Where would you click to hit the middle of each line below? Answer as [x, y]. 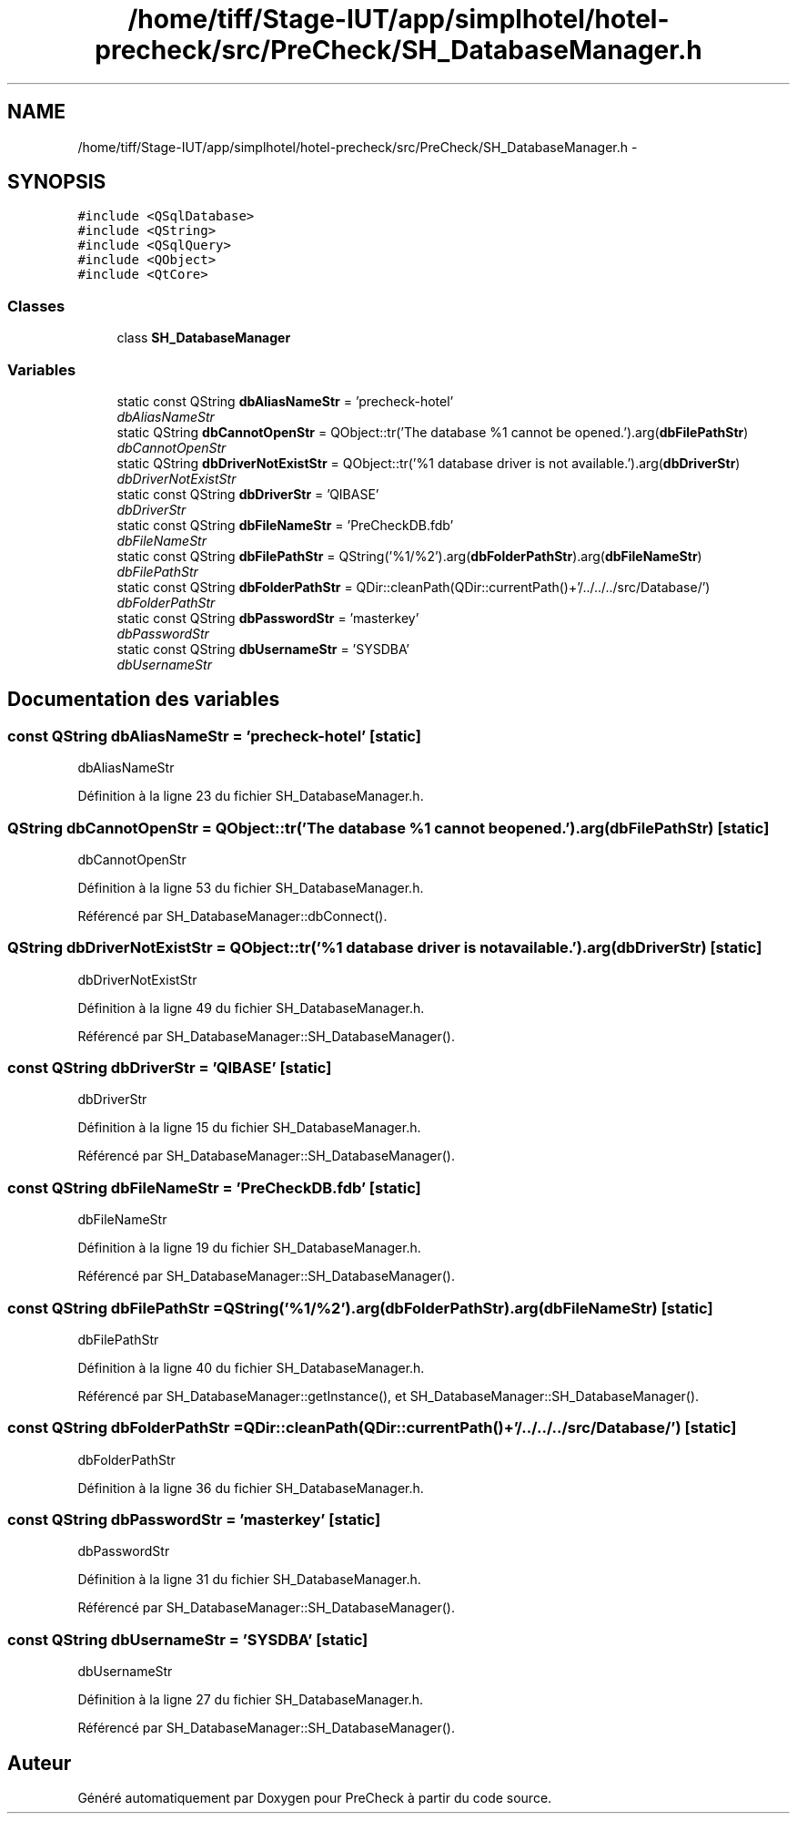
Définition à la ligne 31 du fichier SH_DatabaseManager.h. [249, 1580]
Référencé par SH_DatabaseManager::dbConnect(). [232, 916]
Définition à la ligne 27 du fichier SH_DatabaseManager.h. [250, 1700]
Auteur [40, 1763]
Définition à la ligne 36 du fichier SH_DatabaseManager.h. [251, 1488]
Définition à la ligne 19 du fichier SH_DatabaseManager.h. [249, 1248]
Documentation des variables [144, 700]
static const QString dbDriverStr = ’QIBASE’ [248, 494]
